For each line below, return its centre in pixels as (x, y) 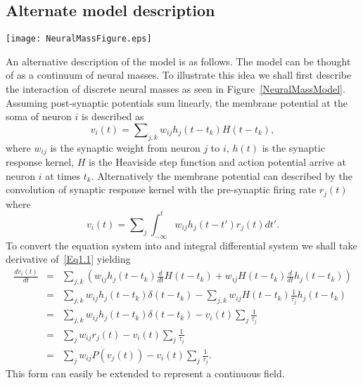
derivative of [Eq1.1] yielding (68, 259)
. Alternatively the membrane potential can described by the (222, 175)
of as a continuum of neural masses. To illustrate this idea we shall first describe (179, 75)
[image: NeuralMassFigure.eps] (79, 39)
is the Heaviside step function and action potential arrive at (217, 162)
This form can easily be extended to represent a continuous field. (145, 373)
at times (63, 175)
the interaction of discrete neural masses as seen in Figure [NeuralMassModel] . (176, 89)
